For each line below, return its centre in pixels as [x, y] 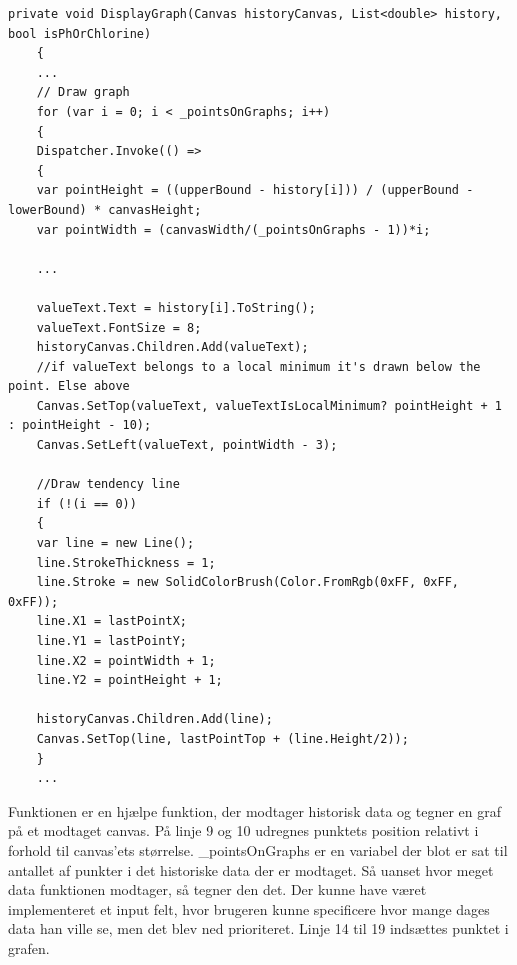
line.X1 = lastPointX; [111, 621]
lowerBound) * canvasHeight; [105, 209]
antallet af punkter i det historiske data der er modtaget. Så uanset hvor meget [251, 869]
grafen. [29, 947]
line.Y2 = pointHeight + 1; [129, 680]
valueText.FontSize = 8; [119, 327]
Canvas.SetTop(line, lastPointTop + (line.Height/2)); [222, 738]
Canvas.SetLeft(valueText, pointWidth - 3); [187, 445]
